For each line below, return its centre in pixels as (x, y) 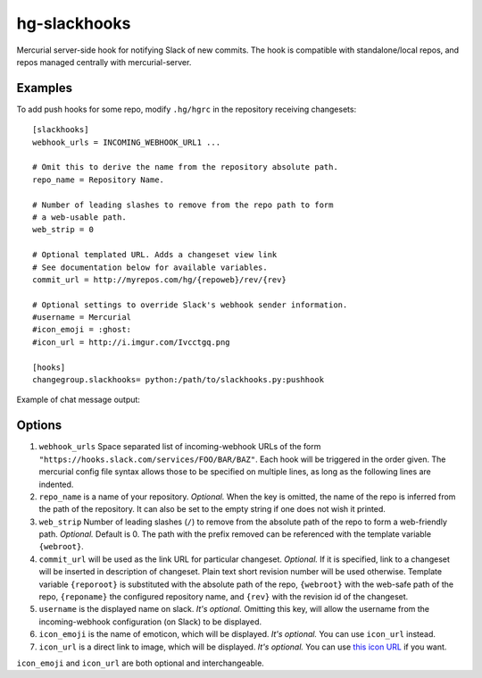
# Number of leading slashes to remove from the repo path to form (183, 205)
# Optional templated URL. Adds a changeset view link (155, 255)
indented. (56, 484)
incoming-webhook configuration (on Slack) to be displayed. (150, 622)
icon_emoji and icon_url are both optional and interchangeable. (141, 663)
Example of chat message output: (78, 400)
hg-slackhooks (74, 23)
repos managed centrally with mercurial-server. (104, 62)
